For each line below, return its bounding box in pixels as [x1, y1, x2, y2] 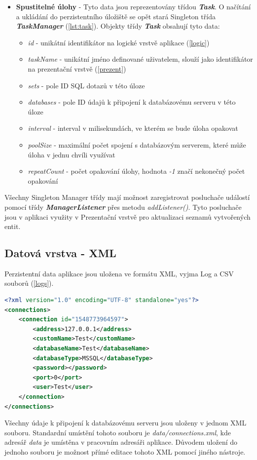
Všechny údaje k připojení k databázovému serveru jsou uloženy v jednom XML [4, 418, 247, 428]
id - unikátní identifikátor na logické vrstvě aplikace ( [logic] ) [28, 37, 210, 47]
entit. [4, 221, 21, 231]
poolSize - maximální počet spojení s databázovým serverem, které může [28, 139, 246, 150]
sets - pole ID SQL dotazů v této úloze [28, 80, 145, 90]
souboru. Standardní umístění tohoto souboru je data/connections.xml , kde [4, 427, 231, 437]
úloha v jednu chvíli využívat [28, 149, 115, 159]
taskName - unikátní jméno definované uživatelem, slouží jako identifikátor [28, 54, 253, 64]
